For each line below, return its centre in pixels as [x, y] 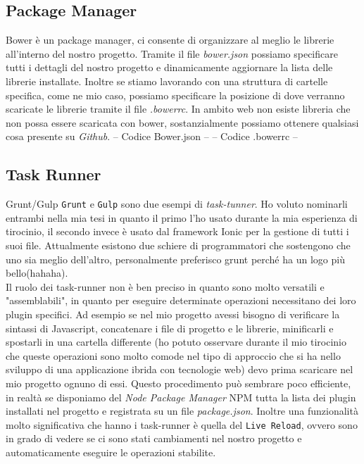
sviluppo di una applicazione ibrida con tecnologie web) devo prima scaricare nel [180, 369]
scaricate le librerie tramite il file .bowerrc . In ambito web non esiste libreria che [178, 109]
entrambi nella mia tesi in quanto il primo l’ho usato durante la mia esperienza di [182, 217]
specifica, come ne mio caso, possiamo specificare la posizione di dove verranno [175, 95]
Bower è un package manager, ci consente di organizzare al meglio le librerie [170, 40]
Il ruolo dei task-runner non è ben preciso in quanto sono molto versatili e [165, 286]
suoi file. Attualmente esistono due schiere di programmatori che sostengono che [178, 245]
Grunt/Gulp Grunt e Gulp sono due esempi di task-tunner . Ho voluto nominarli [177, 204]
